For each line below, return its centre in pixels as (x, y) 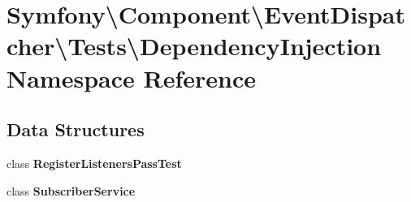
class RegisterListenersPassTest (94, 163)
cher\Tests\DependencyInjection (194, 46)
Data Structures (76, 129)
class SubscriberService (71, 190)
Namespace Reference (131, 77)
